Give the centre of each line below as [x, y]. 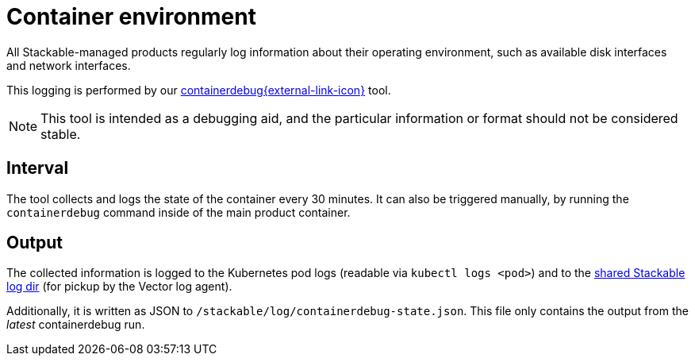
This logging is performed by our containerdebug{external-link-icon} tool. [199, 90]
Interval [38, 168]
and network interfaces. [69, 65]
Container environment [131, 17]
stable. [61, 134]
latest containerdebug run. [76, 325]
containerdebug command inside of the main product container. [179, 212]
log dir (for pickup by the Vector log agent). [119, 287]
